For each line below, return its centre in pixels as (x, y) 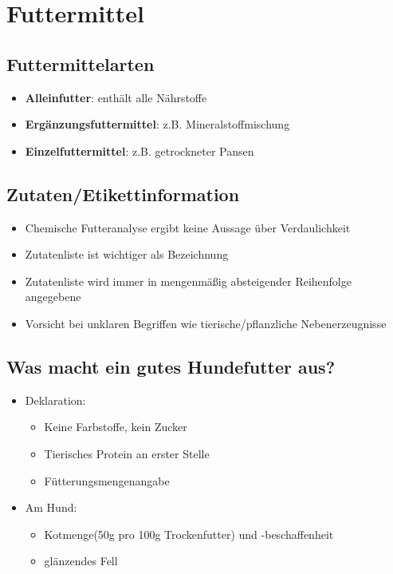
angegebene (53, 297)
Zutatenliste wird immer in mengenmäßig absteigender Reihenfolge (188, 281)
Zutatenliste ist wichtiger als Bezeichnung (127, 254)
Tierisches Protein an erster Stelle (127, 453)
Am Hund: (51, 507)
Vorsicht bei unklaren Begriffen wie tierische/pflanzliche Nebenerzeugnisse (206, 323)
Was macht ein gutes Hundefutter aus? (171, 366)
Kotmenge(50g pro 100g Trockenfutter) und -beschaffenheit (189, 534)
